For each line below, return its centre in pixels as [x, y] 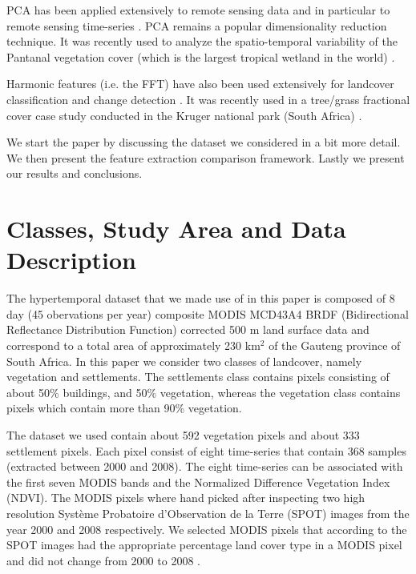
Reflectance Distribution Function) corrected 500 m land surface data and [188, 329]
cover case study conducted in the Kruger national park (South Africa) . [184, 115]
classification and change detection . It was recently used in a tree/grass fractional [208, 99]
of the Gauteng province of [335, 345]
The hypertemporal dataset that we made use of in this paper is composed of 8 [201, 298]
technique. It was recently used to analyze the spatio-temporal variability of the [202, 41]
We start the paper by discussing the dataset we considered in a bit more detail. [204, 142]
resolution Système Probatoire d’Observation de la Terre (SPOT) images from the [208, 513]
